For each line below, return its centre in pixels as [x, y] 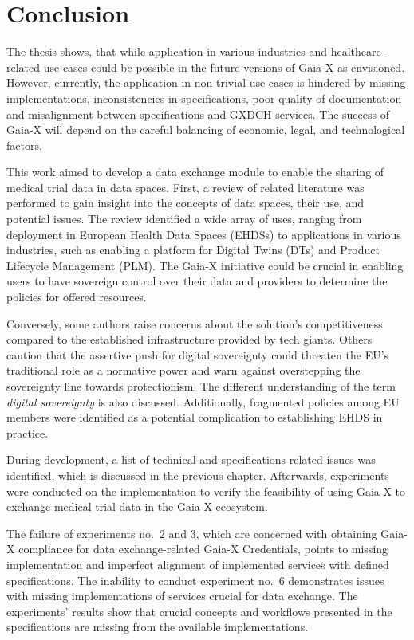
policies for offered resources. [77, 297]
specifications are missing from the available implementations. [158, 627]
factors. [24, 145]
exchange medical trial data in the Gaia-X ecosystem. [137, 507]
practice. [28, 432]
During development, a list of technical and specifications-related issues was [191, 459]
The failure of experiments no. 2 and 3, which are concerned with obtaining [192, 533]
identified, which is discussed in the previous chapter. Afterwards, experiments [198, 475]
